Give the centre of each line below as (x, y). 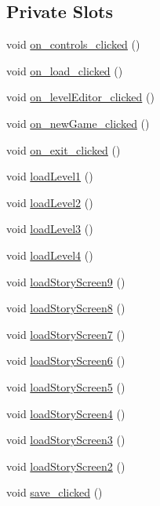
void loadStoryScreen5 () (66, 386)
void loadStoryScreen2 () (66, 466)
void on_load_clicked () (65, 70)
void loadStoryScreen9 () (66, 281)
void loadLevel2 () (50, 202)
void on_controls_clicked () (73, 44)
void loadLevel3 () (50, 229)
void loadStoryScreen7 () (66, 334)
